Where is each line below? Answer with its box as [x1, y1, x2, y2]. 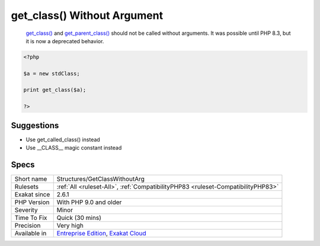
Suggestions [11, 120, 59, 130]
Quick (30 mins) [56, 213, 102, 222]
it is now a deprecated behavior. [25, 37, 104, 44]
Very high [56, 222, 84, 230]
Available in [14, 229, 47, 238]
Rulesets [14, 183, 39, 191]
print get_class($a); [23, 86, 87, 93]
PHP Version [14, 198, 50, 206]
